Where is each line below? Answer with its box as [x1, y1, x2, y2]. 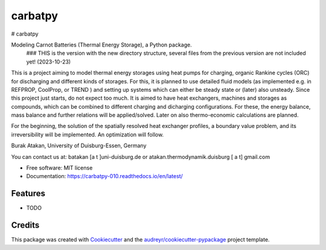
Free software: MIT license [26, 164, 93, 171]
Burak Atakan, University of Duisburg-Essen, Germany [11, 142, 147, 149]
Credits [11, 220, 40, 231]
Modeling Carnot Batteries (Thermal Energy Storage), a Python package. [11, 41, 193, 48]
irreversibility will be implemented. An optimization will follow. [11, 130, 164, 138]
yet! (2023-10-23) [26, 58, 71, 65]
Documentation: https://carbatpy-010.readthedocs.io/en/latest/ [26, 173, 184, 180]
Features [11, 188, 45, 199]
